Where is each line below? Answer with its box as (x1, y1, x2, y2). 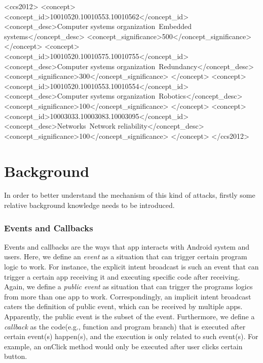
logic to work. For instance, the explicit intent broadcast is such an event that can (4, 261, 259, 272)
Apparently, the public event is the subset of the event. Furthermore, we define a (4, 311, 255, 321)
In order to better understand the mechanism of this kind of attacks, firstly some (4, 190, 255, 200)
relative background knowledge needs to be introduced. (4, 200, 175, 210)
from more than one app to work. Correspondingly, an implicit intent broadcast (4, 291, 251, 301)
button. (4, 351, 27, 361)
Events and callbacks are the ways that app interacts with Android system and (4, 241, 250, 252)
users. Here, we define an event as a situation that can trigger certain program (4, 251, 247, 262)
